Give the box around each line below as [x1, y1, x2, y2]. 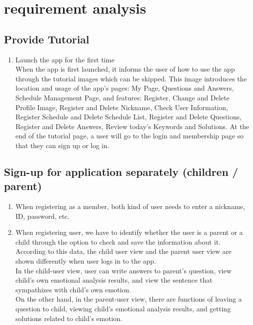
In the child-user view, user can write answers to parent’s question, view [15, 265, 232, 275]
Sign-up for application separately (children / [4, 164, 238, 179]
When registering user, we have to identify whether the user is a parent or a [15, 227, 243, 237]
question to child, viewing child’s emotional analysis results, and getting [15, 304, 231, 314]
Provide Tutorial [4, 31, 89, 46]
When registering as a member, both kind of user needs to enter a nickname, [15, 201, 245, 211]
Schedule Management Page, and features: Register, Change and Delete [15, 92, 230, 102]
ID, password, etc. [15, 210, 70, 221]
